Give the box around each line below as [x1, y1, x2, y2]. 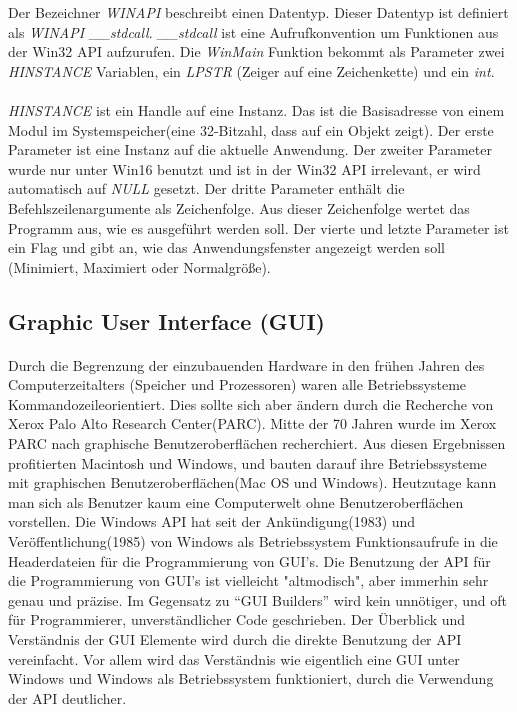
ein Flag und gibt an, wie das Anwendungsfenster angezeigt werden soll [8, 237, 445, 258]
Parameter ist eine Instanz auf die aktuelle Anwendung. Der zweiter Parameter [8, 139, 492, 160]
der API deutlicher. [8, 687, 127, 708]
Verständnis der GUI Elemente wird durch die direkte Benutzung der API [8, 629, 462, 649]
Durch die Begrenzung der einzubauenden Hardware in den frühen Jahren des [8, 354, 485, 375]
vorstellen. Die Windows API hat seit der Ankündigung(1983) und [8, 511, 416, 532]
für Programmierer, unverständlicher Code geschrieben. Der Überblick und [8, 609, 466, 630]
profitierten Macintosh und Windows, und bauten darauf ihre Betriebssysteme [8, 452, 487, 473]
